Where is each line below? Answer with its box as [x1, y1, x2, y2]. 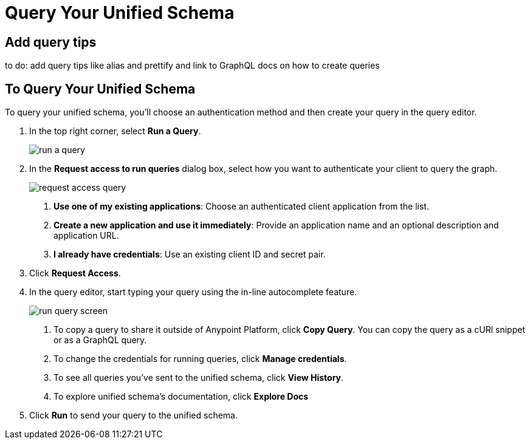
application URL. [53, 230, 119, 241]
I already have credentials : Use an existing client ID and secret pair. [53, 249, 326, 260]
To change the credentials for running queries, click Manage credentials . [53, 353, 347, 364]
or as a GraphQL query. [53, 335, 147, 346]
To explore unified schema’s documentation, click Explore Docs [53, 391, 309, 402]
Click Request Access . [29, 268, 121, 279]
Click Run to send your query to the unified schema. [29, 410, 238, 421]
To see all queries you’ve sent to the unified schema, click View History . [53, 372, 344, 383]
